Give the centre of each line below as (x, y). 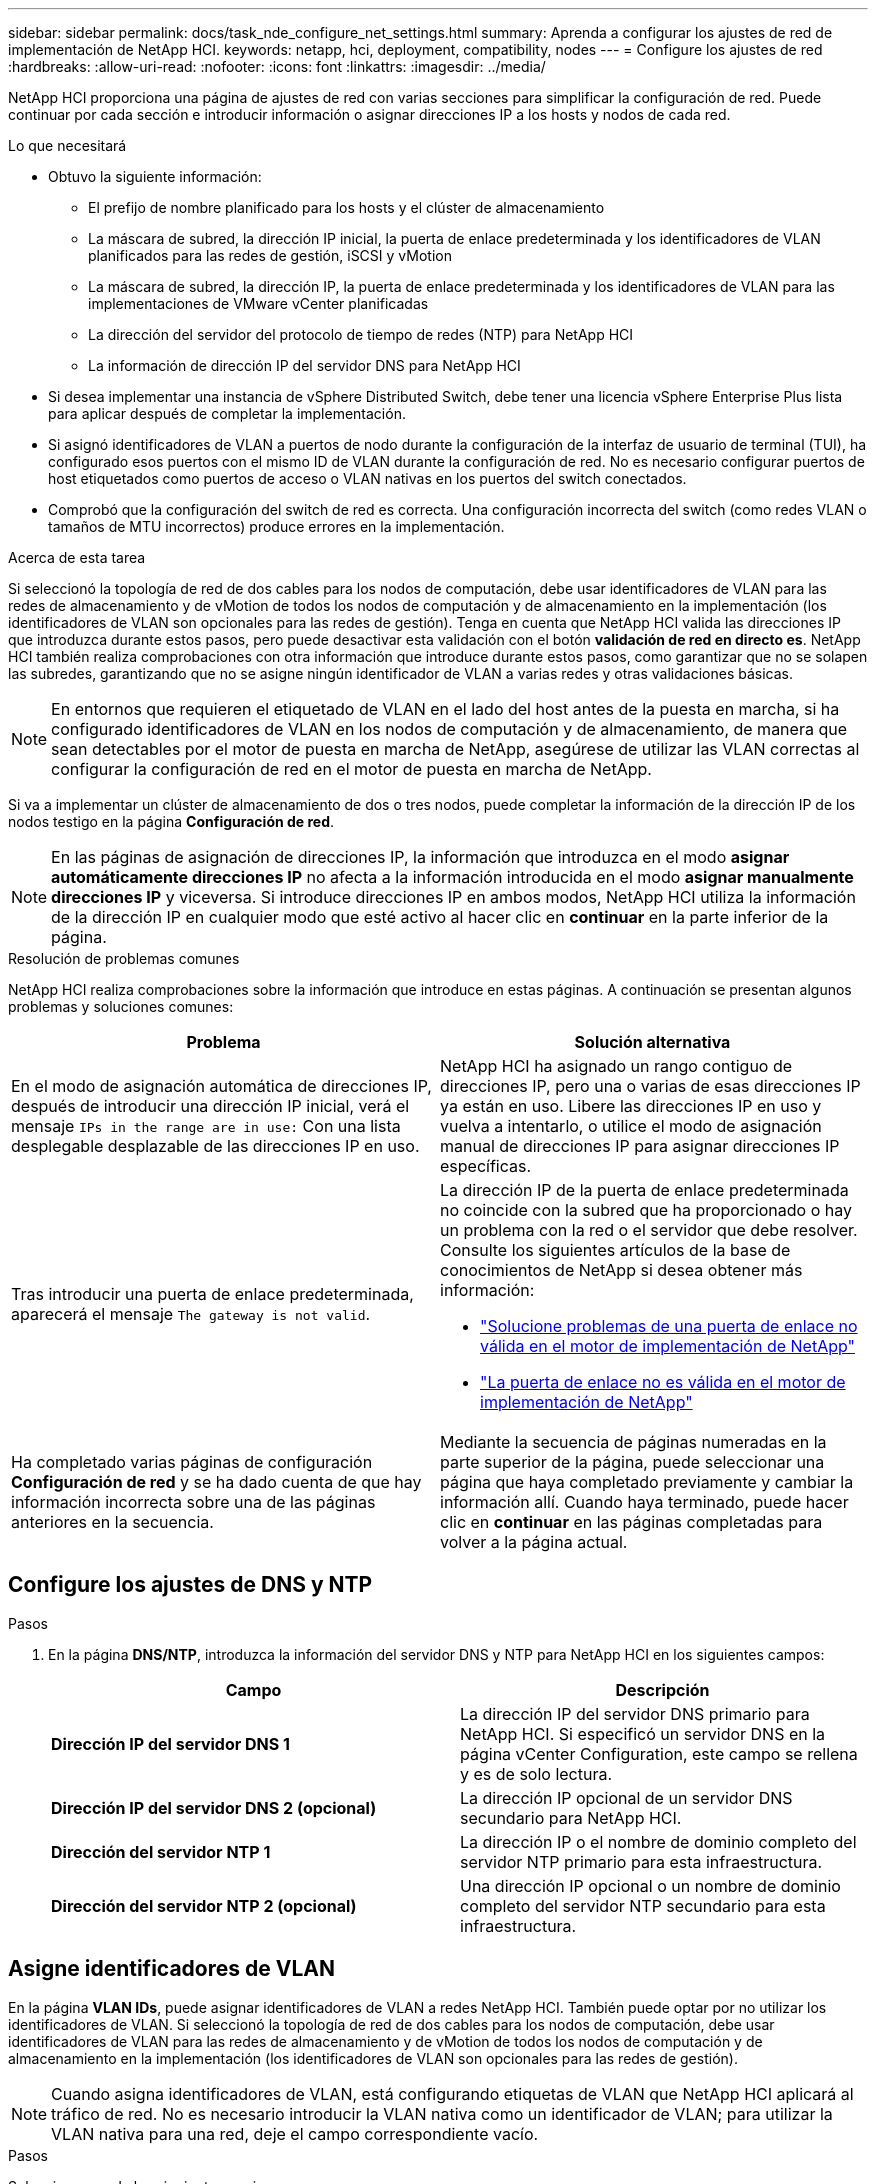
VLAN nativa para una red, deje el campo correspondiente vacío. (295, 2133)
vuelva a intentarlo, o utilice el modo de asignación (631, 1126)
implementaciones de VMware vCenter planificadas (258, 303)
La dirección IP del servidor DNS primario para (635, 1713)
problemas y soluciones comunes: (121, 1006)
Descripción (662, 1689)
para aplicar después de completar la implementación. (227, 413)
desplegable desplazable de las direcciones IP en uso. (215, 1146)
